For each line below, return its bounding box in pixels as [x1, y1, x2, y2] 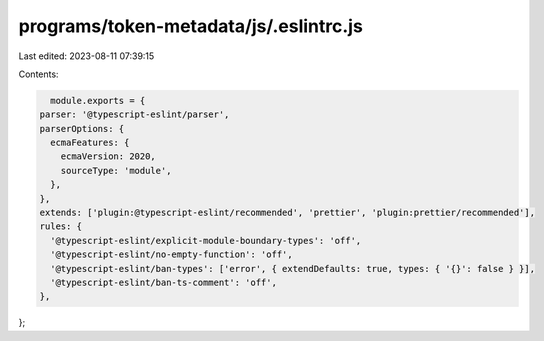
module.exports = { [50, 95, 146, 106]
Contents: [18, 68, 59, 80]
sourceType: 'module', [60, 165, 172, 176]
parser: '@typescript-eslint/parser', [39, 109, 230, 120]
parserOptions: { [39, 123, 125, 134]
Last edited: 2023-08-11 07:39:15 [18, 50, 155, 62]
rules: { [39, 221, 83, 232]
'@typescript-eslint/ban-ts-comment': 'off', [50, 277, 277, 288]
